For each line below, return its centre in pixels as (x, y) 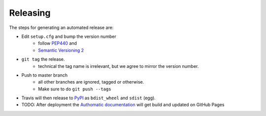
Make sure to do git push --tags (75, 89)
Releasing (30, 13)
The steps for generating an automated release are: (61, 28)
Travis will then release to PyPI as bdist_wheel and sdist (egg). (89, 98)
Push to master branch (45, 75)
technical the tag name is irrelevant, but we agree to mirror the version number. (118, 66)
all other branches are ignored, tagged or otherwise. (91, 82)
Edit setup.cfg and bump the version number (69, 36)
